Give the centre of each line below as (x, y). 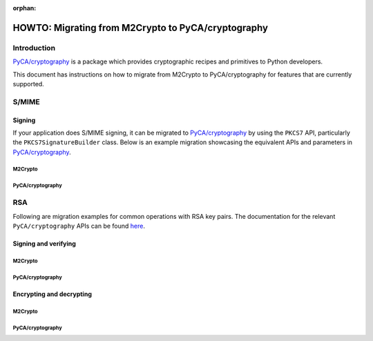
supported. (28, 84)
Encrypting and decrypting (52, 294)
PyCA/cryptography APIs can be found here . (79, 226)
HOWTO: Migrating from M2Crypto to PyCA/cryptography (141, 28)
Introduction (34, 48)
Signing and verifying (44, 244)
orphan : (25, 8)
